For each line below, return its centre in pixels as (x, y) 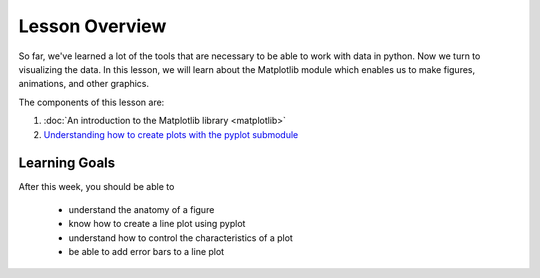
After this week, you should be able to (96, 187)
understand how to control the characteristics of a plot (181, 237)
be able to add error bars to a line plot (146, 251)
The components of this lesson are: (91, 102)
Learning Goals (67, 163)
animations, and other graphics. (84, 84)
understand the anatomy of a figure (141, 209)
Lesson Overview (92, 26)
